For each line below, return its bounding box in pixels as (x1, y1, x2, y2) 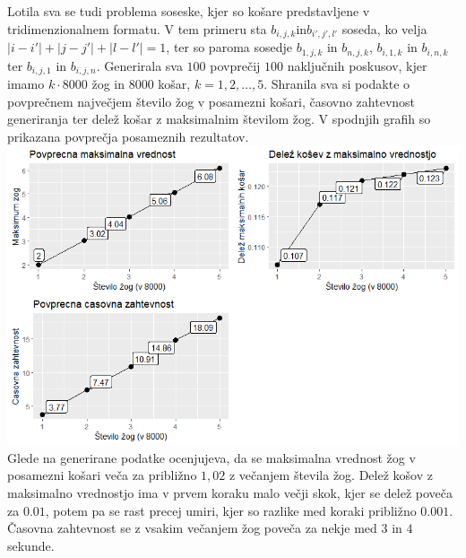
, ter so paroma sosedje (166, 38, 292, 57)
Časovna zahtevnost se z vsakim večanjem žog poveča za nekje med (7, 519, 377, 537)
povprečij (210, 56, 261, 74)
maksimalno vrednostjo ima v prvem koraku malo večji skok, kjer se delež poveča (7, 484, 453, 501)
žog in (91, 74, 125, 92)
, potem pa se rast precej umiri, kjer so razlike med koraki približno (45, 501, 417, 519)
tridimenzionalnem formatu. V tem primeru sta (7, 19, 267, 38)
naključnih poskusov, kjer (287, 56, 427, 74)
